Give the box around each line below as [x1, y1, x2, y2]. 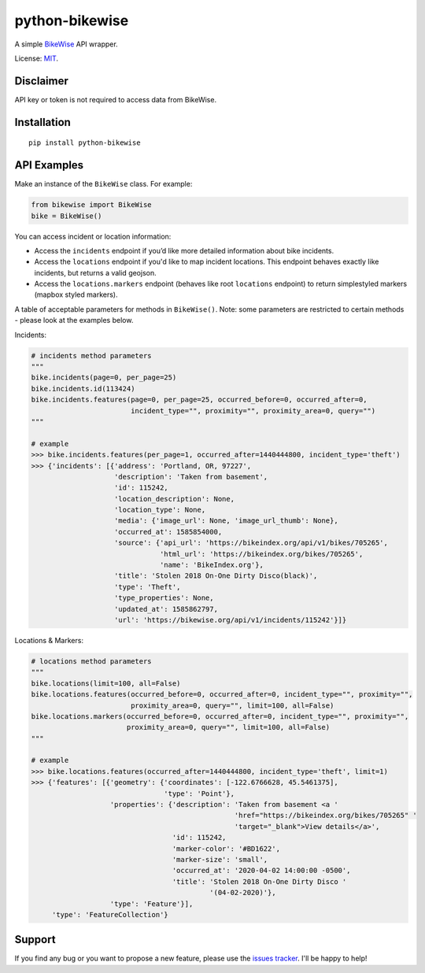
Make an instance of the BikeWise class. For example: [14, 179, 193, 189]
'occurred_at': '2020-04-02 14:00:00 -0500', [172, 866, 351, 875]
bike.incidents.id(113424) [31, 384, 135, 393]
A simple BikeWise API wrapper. [14, 39, 118, 49]
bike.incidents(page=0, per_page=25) [31, 373, 177, 382]
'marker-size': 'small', [172, 855, 268, 864]
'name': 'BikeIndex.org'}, [159, 560, 264, 570]
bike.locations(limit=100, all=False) [31, 679, 181, 688]
